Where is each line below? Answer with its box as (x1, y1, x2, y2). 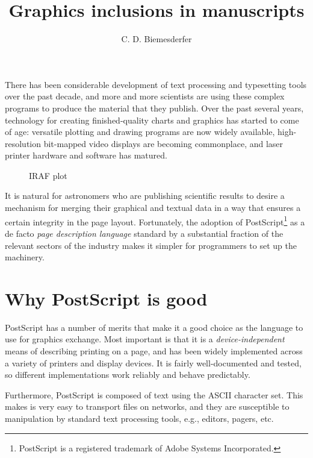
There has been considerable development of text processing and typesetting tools (5, 78, 307, 90)
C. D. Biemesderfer (121, 33, 192, 45)
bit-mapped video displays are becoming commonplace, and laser (43, 137, 284, 149)
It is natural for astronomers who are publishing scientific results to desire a (5, 189, 285, 202)
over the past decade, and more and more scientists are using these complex (5, 90, 285, 102)
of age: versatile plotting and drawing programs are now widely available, (5, 125, 275, 138)
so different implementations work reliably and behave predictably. (5, 368, 250, 381)
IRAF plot (29, 169, 67, 181)
